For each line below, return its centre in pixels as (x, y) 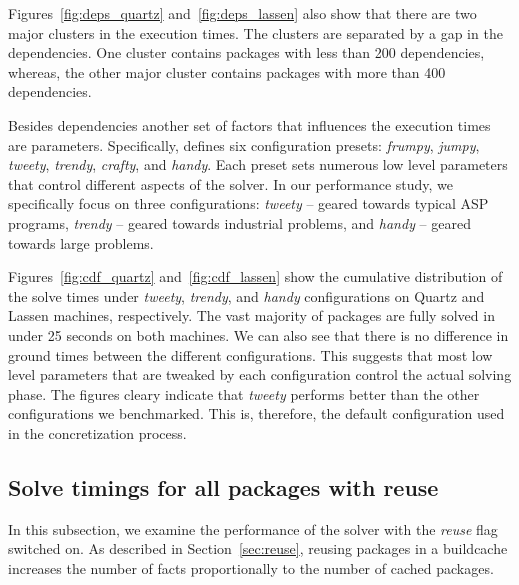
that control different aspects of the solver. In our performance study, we (231, 183)
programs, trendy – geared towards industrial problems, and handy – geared (239, 222)
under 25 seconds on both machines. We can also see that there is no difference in (258, 334)
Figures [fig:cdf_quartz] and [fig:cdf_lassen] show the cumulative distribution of (255, 276)
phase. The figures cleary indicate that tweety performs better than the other (244, 393)
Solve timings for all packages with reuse (223, 486)
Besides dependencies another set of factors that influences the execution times (249, 124)
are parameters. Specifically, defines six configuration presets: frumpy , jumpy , (244, 144)
